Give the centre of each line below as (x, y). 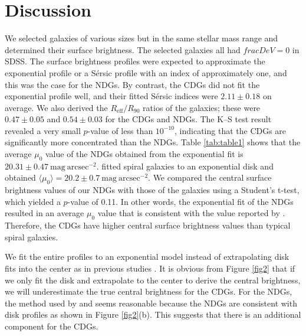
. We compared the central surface (210, 177)
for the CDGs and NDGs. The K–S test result (188, 119)
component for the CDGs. (52, 326)
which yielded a (33, 201)
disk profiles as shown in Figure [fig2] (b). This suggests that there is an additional (153, 314)
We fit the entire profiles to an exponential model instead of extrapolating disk (147, 257)
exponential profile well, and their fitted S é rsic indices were (111, 96)
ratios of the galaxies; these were (202, 107)
